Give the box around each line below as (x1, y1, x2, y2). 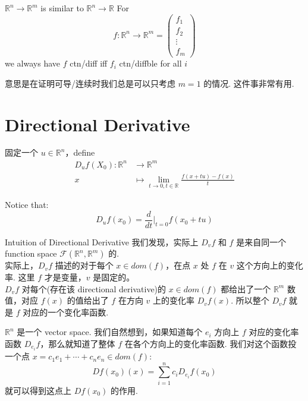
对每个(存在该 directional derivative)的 (21, 282, 166, 295)
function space (5, 247, 57, 260)
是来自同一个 (236, 235, 287, 248)
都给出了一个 (221, 282, 271, 295)
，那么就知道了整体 (40, 337, 115, 349)
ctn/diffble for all (119, 57, 182, 70)
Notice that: (5, 198, 49, 211)
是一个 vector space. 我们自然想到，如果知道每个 (17, 326, 203, 338)
